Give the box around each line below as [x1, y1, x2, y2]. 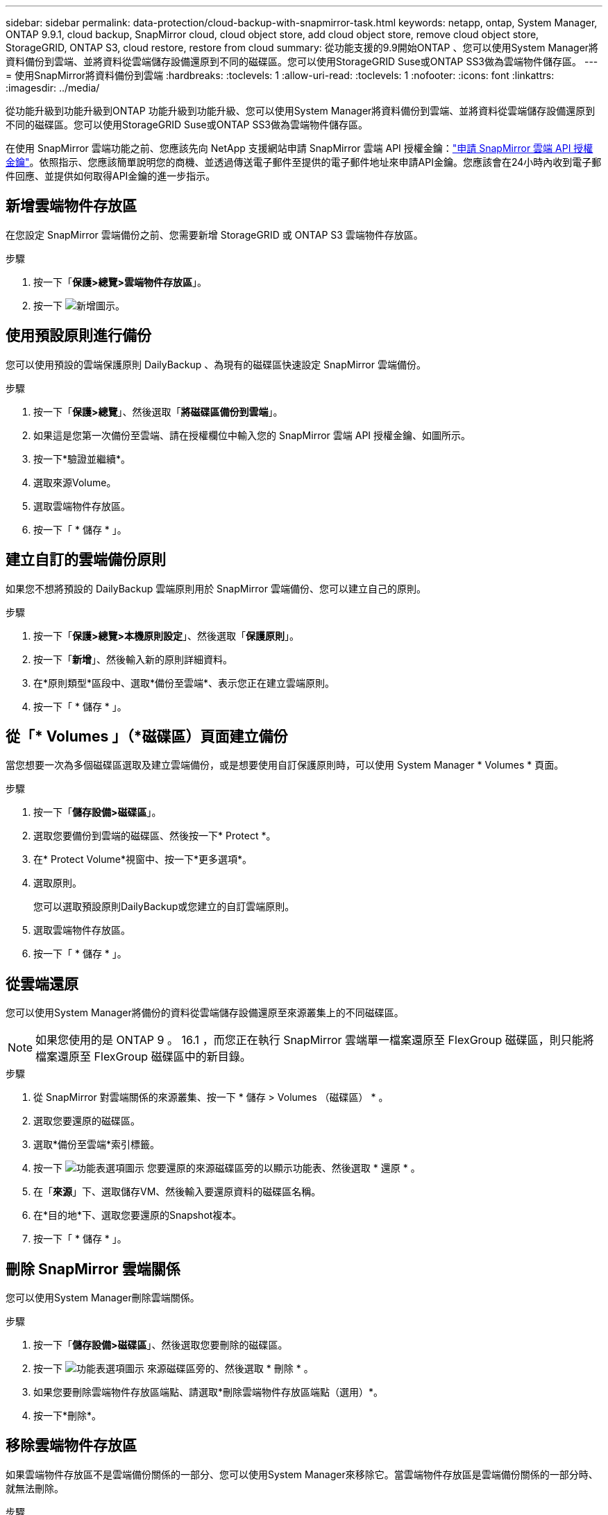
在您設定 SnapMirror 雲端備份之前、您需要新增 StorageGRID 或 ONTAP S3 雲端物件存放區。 [6, 228, 423, 241]
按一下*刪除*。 [33, 1410, 102, 1422]
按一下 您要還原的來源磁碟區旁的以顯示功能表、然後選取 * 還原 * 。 [33, 1162, 421, 1174]
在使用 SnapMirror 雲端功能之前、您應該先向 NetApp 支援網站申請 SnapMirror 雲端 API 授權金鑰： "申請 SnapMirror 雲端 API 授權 [6, 142, 593, 154]
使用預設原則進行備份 [6, 327, 151, 345]
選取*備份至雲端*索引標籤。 [33, 1138, 160, 1151]
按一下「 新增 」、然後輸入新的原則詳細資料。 [33, 653, 233, 665]
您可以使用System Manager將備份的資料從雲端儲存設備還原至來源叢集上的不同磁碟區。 [6, 1007, 404, 1019]
